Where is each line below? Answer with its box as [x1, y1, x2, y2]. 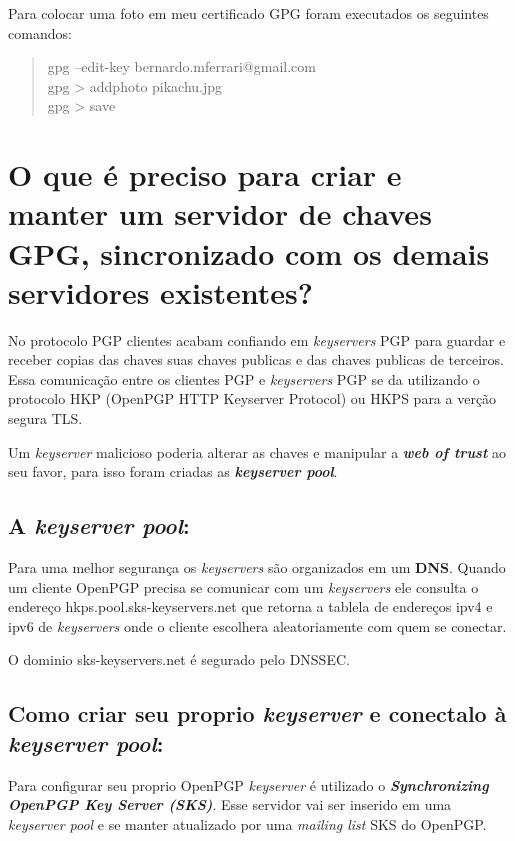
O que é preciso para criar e [8, 154, 402, 195]
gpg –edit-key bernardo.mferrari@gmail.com [47, 56, 316, 77]
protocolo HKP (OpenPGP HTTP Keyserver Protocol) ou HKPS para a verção [8, 388, 497, 409]
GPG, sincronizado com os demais [8, 232, 490, 273]
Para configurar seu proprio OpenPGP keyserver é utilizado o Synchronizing [8, 774, 489, 795]
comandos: [8, 22, 72, 43]
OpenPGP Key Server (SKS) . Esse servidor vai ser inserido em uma [8, 794, 452, 815]
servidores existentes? [8, 271, 313, 312]
